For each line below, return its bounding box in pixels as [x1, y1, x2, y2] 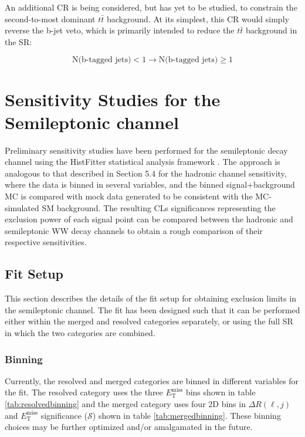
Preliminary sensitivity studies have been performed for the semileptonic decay [5, 144, 288, 156]
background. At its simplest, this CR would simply [106, 12, 289, 25]
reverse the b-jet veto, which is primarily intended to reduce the [5, 24, 235, 36]
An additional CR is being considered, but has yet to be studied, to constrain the [5, 1, 297, 13]
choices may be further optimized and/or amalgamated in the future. [5, 421, 253, 433]
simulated [5, 201, 39, 214]
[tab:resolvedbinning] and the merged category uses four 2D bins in [5, 398, 246, 410]
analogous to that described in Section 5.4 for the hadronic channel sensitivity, [5, 167, 287, 179]
